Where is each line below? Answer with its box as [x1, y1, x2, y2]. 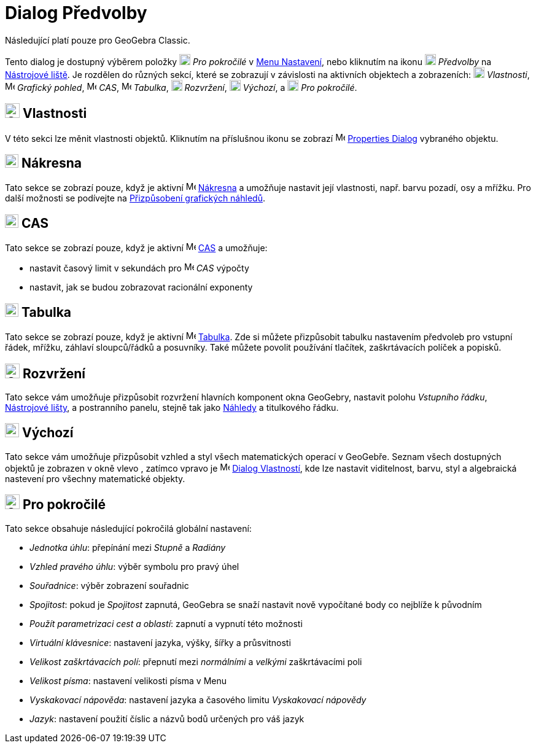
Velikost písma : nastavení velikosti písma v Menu [29, 675, 227, 686]
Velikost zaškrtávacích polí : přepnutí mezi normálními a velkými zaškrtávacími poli [29, 656, 362, 667]
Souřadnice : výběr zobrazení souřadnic [29, 580, 189, 591]
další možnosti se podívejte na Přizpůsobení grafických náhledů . [5, 193, 265, 204]
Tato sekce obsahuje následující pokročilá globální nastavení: [5, 523, 252, 534]
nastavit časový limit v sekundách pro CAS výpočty [29, 263, 249, 274]
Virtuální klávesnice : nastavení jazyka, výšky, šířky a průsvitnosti [29, 637, 291, 648]
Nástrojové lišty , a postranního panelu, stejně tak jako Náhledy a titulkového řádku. [5, 402, 339, 413]
